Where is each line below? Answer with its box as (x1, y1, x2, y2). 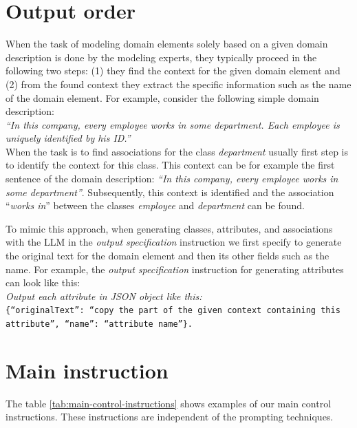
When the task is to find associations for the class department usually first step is (6, 144, 349, 158)
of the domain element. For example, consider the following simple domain (6, 90, 319, 105)
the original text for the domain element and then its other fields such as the (6, 248, 329, 263)
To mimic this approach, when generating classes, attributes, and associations (6, 221, 333, 235)
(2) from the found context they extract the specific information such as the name (6, 76, 351, 91)
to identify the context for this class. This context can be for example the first (6, 158, 335, 172)
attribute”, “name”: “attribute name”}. (6, 319, 193, 330)
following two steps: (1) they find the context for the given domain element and (6, 63, 340, 78)
